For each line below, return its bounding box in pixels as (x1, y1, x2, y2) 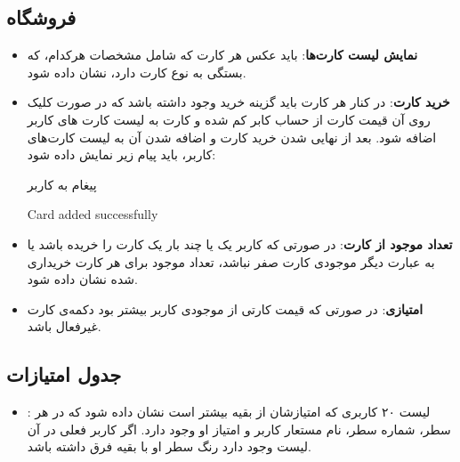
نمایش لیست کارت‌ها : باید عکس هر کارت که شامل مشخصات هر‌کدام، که (27, 45, 418, 64)
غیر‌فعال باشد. (27, 317, 101, 336)
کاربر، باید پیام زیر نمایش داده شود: (27, 145, 216, 164)
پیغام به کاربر (27, 174, 97, 193)
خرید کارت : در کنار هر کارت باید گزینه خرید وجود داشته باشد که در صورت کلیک (27, 93, 450, 111)
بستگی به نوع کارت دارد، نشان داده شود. (27, 62, 246, 81)
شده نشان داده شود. (27, 270, 138, 288)
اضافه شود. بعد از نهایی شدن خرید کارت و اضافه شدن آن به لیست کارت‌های (27, 127, 437, 146)
